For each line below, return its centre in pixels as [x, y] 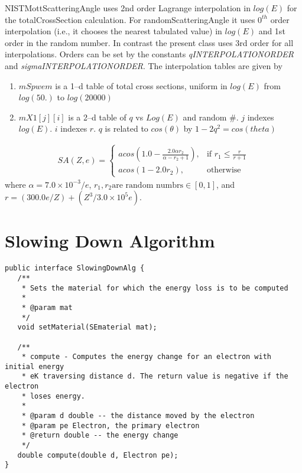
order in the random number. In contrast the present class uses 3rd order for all [149, 42]
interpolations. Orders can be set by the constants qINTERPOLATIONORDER [149, 54]
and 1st [272, 31]
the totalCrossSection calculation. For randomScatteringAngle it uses [130, 19]
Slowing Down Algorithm [110, 241]
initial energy [35, 366]
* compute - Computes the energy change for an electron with [147, 357]
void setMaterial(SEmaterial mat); [87, 327]
